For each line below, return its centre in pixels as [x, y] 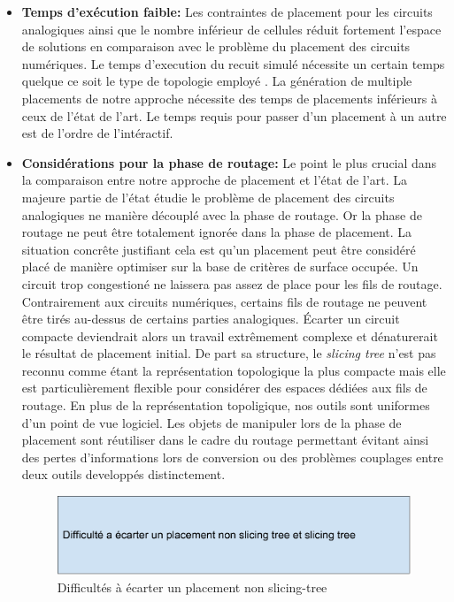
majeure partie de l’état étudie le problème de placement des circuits [208, 197]
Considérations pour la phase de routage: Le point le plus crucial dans [229, 162]
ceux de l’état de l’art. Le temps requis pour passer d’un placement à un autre [234, 115]
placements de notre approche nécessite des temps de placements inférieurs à [230, 98]
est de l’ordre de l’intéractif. [97, 133]
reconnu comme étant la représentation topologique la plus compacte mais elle [234, 370]
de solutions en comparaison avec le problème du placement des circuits [216, 46]
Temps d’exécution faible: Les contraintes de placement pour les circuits [227, 11]
